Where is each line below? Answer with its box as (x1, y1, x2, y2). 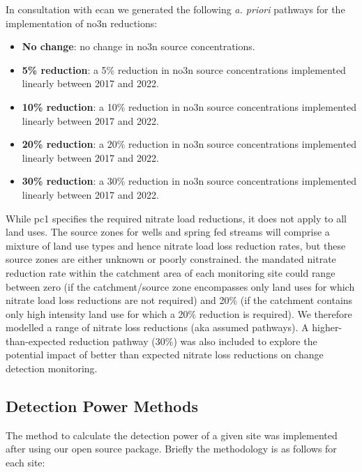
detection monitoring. (6, 361, 98, 376)
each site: (6, 455, 45, 470)
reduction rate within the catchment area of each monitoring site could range (6, 265, 335, 280)
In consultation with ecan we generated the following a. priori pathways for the (6, 2, 345, 16)
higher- (312, 320, 342, 335)
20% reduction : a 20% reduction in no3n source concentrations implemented (22, 137, 356, 151)
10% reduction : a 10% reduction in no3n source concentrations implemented (22, 99, 356, 114)
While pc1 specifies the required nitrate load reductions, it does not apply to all (6, 211, 347, 225)
